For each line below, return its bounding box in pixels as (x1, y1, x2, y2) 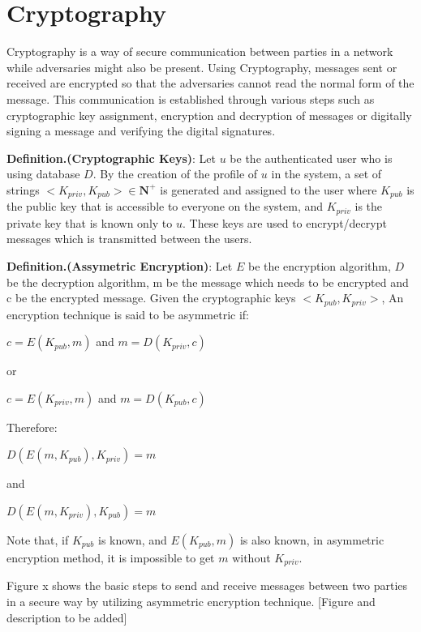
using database (6, 165, 80, 182)
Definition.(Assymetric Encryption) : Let (6, 257, 233, 274)
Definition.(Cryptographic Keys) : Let (6, 149, 217, 166)
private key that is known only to (6, 214, 173, 231)
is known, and (97, 531, 167, 548)
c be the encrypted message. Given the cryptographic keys (6, 289, 296, 306)
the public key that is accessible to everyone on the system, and (6, 198, 324, 215)
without (232, 549, 271, 566)
